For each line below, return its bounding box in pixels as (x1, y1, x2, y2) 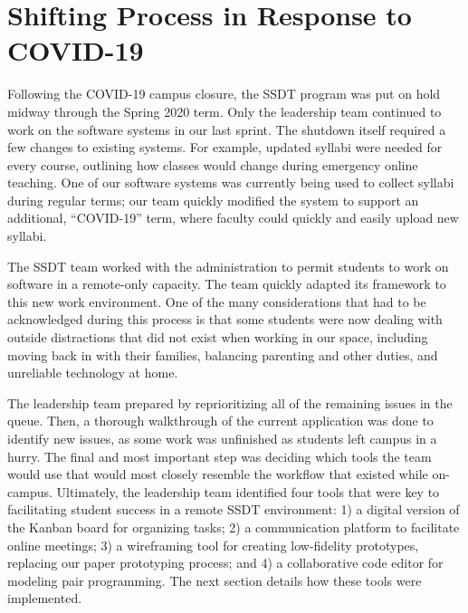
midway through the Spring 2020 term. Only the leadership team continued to (7, 101, 442, 120)
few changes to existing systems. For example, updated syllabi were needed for (7, 138, 443, 157)
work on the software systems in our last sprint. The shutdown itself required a (7, 120, 446, 139)
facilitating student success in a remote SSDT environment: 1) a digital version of (7, 500, 460, 519)
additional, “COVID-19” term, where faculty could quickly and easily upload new (7, 208, 459, 227)
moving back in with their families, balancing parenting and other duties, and (7, 345, 438, 364)
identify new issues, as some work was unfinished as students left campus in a (7, 429, 437, 447)
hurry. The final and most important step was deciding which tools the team (7, 446, 432, 465)
